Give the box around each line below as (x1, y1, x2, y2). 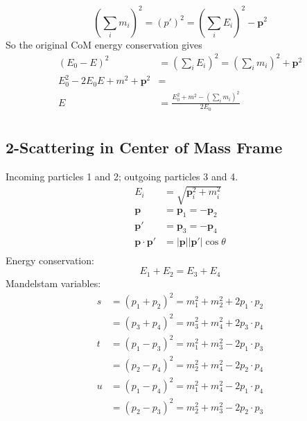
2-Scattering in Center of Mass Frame (6, 137, 283, 158)
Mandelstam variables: (6, 275, 101, 290)
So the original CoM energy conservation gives (6, 37, 202, 51)
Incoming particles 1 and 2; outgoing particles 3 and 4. (6, 169, 238, 183)
